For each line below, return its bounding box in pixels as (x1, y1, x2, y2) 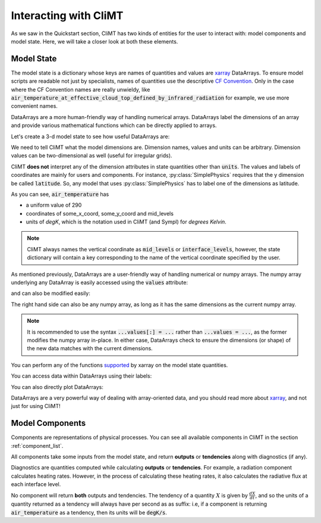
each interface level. (11, 481, 61, 488)
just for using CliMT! (11, 403, 61, 410)
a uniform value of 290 (26, 201, 82, 208)
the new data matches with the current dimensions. (27, 345, 153, 352)
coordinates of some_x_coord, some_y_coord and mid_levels (26, 210, 174, 217)
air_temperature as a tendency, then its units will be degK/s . (11, 509, 168, 516)
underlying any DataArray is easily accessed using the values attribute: (11, 279, 188, 286)
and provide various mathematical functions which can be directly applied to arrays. (11, 122, 217, 129)
